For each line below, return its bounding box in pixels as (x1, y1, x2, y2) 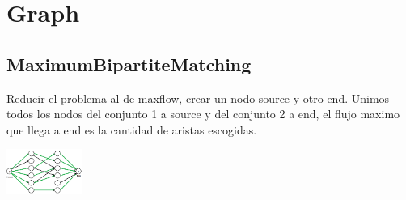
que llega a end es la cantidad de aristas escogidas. (6, 121, 257, 138)
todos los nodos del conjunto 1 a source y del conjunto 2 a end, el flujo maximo (6, 105, 400, 122)
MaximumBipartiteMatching (6, 51, 252, 76)
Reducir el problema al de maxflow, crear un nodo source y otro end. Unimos (6, 89, 390, 106)
